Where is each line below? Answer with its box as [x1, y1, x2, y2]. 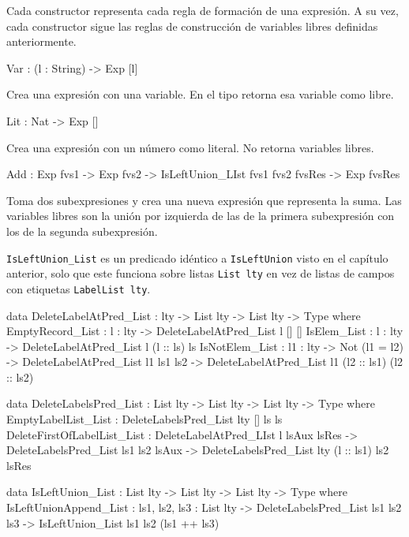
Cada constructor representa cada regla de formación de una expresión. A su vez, [6, 2, 399, 18]
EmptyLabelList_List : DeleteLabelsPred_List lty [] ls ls [6, 411, 283, 427]
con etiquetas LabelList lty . [6, 280, 151, 296]
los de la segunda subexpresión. [6, 222, 158, 239]
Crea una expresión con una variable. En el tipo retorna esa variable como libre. [6, 86, 394, 103]
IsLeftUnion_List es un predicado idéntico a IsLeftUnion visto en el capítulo [6, 249, 388, 266]
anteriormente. [6, 33, 77, 50]
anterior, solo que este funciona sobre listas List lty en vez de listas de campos [6, 265, 395, 282]
